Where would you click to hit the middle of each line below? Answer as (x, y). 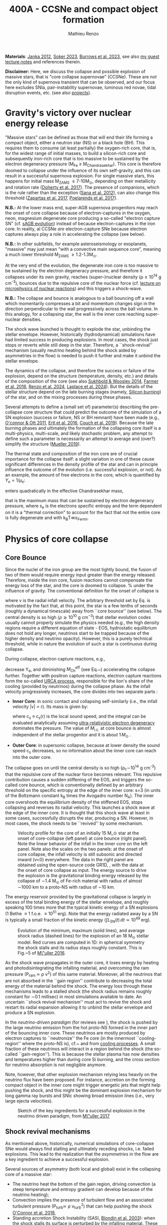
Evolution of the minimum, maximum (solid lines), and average (81, 931)
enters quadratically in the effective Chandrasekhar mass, (64, 491)
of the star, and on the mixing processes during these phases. (69, 397)
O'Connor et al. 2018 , (34, 1213)
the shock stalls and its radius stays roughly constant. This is (80, 948)
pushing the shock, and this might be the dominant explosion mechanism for (83, 1090)
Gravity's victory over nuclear (68, 113)
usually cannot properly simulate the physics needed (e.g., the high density (82, 622)
